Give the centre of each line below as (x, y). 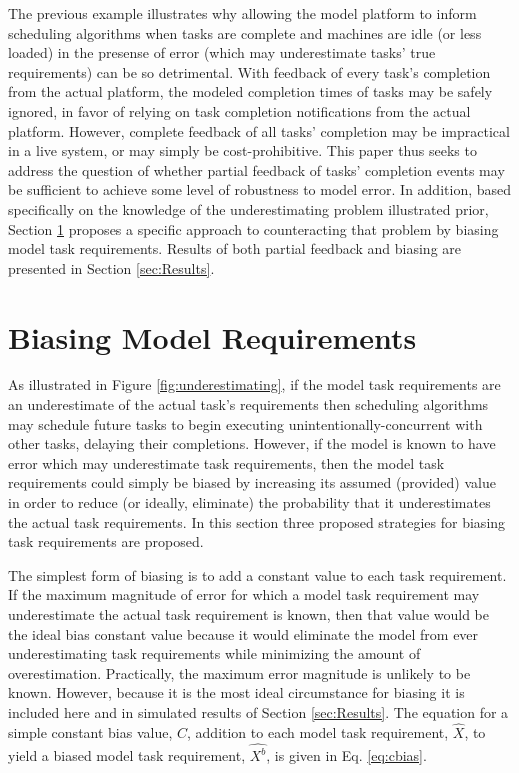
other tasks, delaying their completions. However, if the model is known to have (252, 443)
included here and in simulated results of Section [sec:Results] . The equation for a (258, 711)
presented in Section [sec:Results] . (111, 267)
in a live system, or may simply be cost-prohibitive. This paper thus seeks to (242, 150)
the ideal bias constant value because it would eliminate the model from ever (243, 633)
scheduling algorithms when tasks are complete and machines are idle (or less (245, 32)
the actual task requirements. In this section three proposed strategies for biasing (257, 521)
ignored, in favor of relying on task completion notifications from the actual (239, 110)
